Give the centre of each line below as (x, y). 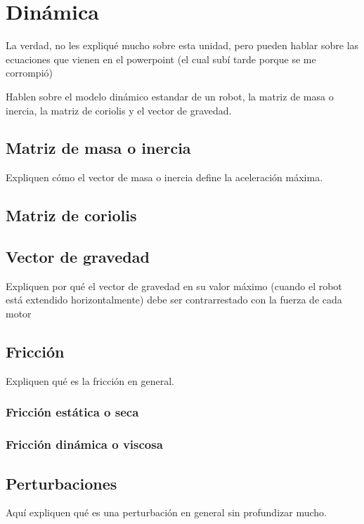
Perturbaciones (61, 483)
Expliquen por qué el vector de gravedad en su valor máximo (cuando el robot (174, 286)
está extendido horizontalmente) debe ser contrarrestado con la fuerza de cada (174, 300)
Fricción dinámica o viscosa (84, 444)
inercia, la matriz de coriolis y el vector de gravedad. (119, 110)
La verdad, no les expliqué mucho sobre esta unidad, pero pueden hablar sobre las (182, 45)
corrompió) (29, 73)
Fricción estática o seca (72, 412)
